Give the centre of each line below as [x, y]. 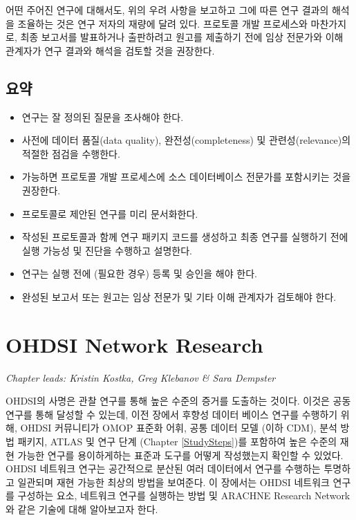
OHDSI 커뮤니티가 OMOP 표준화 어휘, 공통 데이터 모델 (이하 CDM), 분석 [179, 428]
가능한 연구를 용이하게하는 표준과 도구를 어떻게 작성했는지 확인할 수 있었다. [180, 455]
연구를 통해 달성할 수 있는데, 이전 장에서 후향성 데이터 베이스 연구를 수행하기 [172, 414]
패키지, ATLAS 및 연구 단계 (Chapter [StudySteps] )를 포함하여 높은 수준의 [177, 442]
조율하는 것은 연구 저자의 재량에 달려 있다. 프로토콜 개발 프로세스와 [162, 23]
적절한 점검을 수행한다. [71, 153]
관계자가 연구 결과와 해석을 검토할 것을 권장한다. [110, 50]
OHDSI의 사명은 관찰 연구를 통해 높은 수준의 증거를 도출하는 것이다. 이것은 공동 [178, 401]
